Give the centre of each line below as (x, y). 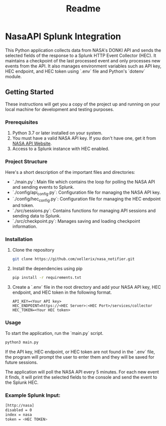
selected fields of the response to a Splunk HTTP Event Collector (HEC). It (81, 55)
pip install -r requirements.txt (47, 278)
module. (14, 76)
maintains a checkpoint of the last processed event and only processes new (83, 60)
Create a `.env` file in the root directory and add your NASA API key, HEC (86, 287)
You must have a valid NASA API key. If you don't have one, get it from (84, 138)
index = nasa (19, 415)
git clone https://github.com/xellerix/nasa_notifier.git (73, 259)
